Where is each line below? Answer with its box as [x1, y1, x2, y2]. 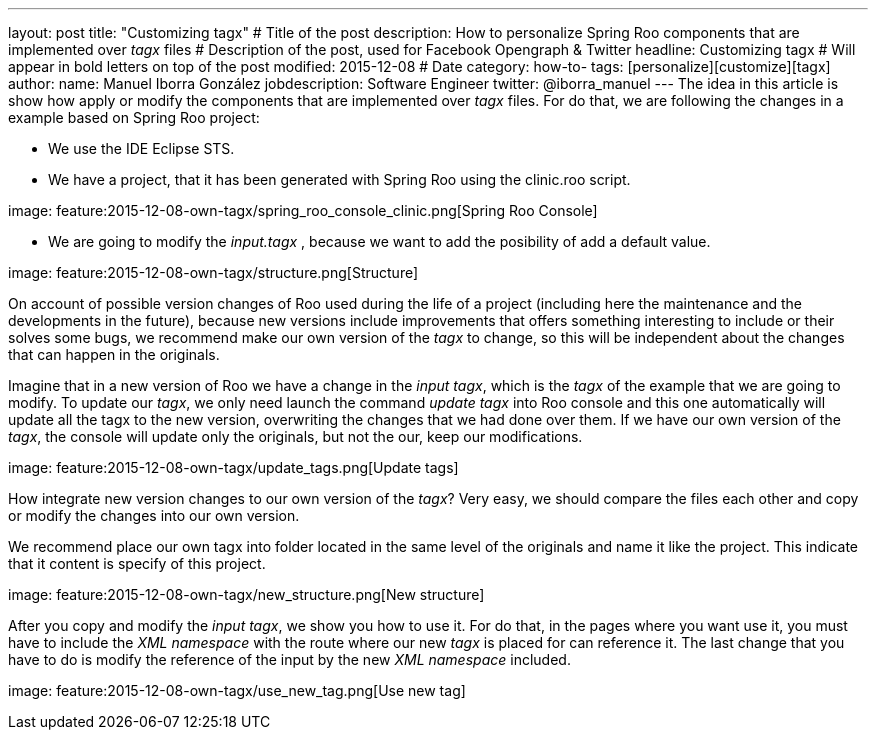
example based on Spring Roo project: [8, 109, 260, 126]
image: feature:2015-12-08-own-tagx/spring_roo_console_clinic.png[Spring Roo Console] [8, 202, 598, 219]
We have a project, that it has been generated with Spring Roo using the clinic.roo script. [48, 171, 631, 188]
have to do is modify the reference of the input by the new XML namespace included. [8, 651, 571, 668]
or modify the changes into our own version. [8, 507, 300, 524]
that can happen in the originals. [8, 346, 220, 363]
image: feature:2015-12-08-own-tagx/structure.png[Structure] [8, 264, 419, 281]
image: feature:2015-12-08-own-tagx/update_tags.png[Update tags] [8, 459, 459, 476]
